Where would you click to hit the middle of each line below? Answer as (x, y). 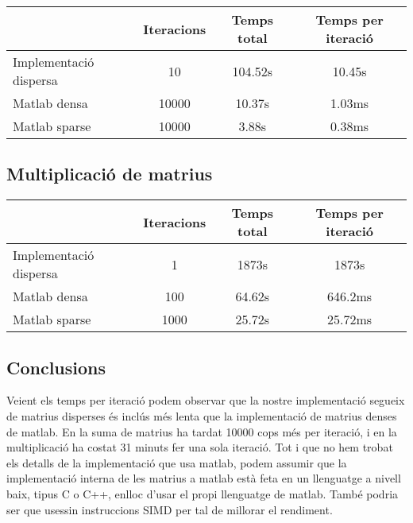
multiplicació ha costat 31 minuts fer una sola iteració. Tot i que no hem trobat (200, 447)
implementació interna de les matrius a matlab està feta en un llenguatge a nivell (204, 478)
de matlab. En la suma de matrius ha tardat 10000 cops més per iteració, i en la (202, 431)
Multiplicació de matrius (110, 174)
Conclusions (56, 367)
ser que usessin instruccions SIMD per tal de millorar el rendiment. (170, 509)
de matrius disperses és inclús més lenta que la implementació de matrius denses (202, 416)
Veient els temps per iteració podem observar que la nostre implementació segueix (206, 400)
